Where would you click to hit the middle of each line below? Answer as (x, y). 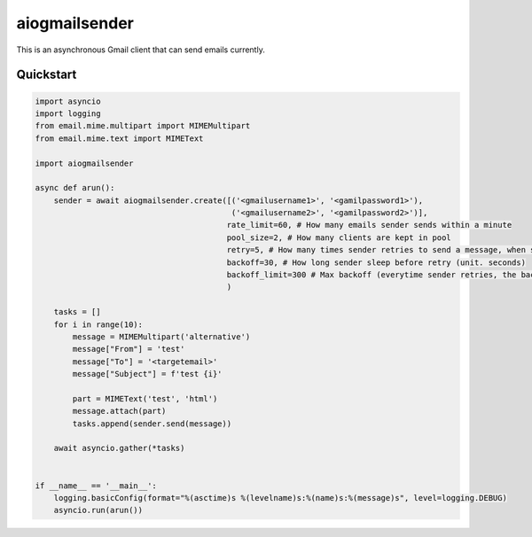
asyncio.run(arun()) (98, 510)
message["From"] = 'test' (129, 349)
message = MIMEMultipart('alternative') (161, 336)
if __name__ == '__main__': (96, 486)
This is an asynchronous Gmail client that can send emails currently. (141, 50)
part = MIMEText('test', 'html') (145, 398)
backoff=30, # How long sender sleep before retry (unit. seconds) (376, 262)
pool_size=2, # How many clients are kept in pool (339, 237)
